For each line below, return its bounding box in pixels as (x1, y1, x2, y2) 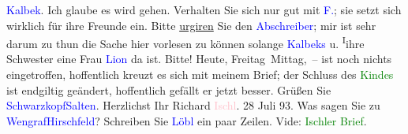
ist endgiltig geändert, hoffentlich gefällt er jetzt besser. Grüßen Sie (6, 81, 331, 98)
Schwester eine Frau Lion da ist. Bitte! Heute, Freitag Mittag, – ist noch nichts (6, 50, 392, 67)
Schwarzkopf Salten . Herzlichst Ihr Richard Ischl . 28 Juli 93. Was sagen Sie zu (6, 97, 380, 114)
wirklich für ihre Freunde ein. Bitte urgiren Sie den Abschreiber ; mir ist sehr (6, 17, 376, 33)
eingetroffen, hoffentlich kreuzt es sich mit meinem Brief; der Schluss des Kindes (6, 66, 394, 83)
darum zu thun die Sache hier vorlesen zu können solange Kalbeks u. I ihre (6, 33, 365, 51)
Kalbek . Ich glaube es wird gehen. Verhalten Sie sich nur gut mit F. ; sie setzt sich (6, 2, 402, 17)
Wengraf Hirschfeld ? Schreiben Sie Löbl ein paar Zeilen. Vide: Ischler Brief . (6, 112, 367, 128)
